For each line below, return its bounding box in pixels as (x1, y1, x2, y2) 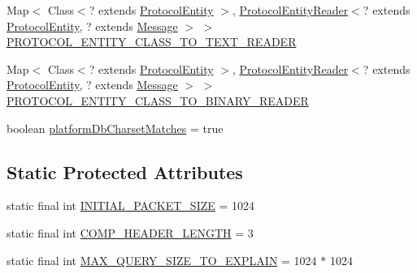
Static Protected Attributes (7, 159, 243, 184)
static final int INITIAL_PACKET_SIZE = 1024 (7, 197, 254, 214)
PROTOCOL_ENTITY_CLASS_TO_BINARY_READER (7, 92, 309, 109)
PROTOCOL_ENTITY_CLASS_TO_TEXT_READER (7, 33, 297, 50)
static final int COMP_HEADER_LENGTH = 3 (7, 224, 254, 241)
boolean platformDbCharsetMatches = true (7, 119, 224, 136)
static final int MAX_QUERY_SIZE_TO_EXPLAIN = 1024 (7, 251, 317, 268)
